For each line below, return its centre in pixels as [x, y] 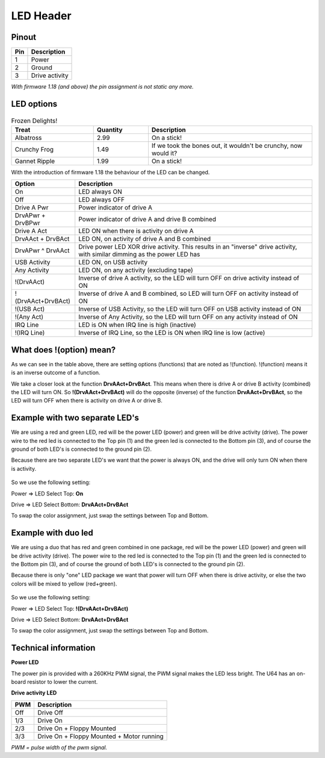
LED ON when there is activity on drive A [136, 231]
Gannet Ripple [35, 161]
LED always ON [101, 192]
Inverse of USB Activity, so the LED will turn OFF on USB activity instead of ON [190, 309]
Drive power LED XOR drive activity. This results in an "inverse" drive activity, [188, 247]
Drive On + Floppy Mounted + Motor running [101, 736]
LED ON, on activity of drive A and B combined [145, 239]
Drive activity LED [34, 693]
